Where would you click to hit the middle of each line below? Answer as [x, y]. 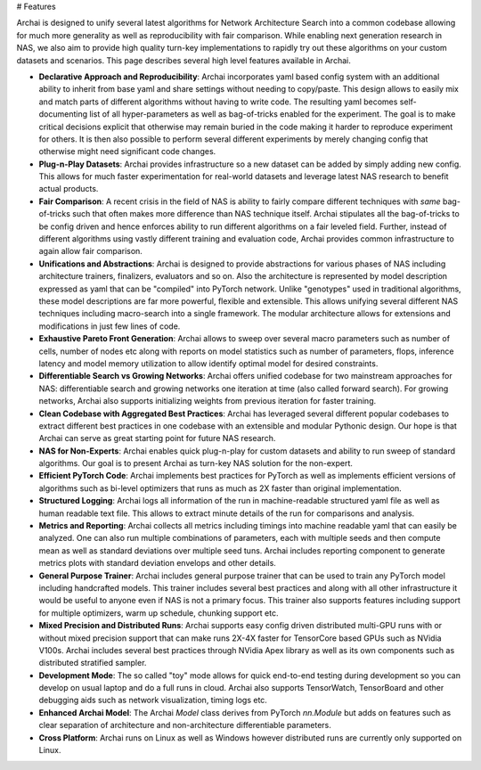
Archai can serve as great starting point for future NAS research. [157, 438]
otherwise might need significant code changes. [127, 152]
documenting [63, 114]
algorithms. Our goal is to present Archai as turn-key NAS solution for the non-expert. [196, 463]
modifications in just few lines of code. [110, 326]
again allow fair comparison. [90, 251]
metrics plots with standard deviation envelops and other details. [157, 563]
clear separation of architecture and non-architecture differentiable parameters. [185, 725]
